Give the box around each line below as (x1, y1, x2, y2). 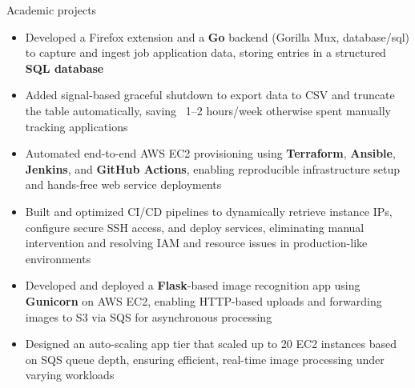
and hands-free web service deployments (25, 176, 222, 193)
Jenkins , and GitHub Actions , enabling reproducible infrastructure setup (25, 160, 401, 177)
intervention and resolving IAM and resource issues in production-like (25, 234, 368, 251)
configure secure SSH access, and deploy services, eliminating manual (25, 218, 365, 235)
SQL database (25, 59, 104, 76)
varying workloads (25, 366, 115, 383)
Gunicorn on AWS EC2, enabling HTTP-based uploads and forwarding (25, 292, 382, 309)
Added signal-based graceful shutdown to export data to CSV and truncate (25, 86, 395, 103)
